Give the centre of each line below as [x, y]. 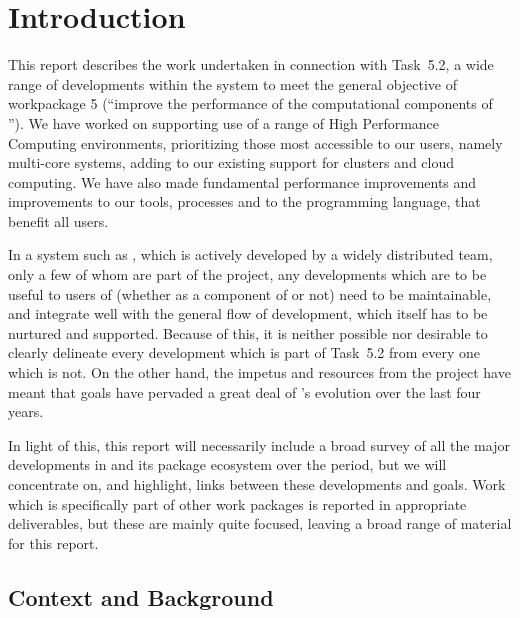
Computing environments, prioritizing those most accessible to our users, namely [255, 142]
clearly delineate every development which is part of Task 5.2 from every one [244, 352]
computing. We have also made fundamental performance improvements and [242, 181]
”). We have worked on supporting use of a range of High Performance [224, 122]
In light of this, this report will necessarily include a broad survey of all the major [259, 444]
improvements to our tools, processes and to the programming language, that [244, 201]
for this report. [53, 542]
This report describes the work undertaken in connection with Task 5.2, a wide [251, 64]
